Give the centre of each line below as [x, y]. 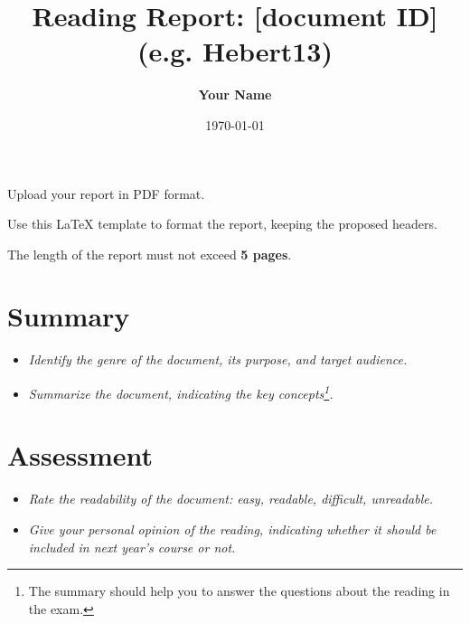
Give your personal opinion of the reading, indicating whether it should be [232, 529]
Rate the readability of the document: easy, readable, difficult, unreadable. [230, 499]
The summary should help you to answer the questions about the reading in [239, 591]
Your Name [235, 94]
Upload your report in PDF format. [106, 193]
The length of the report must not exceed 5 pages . [150, 254]
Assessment [80, 455]
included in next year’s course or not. [132, 547]
